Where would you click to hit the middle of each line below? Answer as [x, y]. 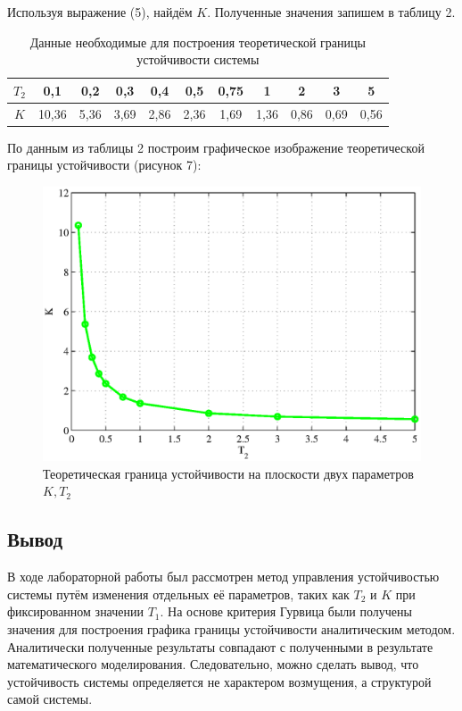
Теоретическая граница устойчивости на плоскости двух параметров [228, 473]
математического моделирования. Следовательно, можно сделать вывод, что [213, 664]
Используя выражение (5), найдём [100, 12]
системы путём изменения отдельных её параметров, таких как [178, 594]
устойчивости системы [198, 59]
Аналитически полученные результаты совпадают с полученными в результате [220, 646]
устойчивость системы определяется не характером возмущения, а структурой [219, 681]
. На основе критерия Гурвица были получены [286, 611]
